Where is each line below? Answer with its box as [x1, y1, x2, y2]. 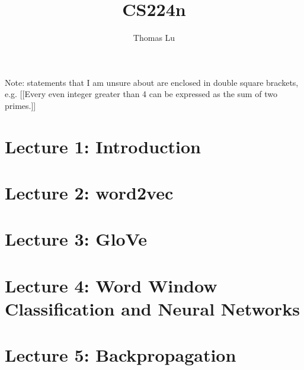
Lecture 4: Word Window [5, 273, 217, 297]
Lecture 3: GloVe [5, 227, 148, 251]
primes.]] [5, 99, 36, 111]
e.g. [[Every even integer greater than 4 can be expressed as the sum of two [5, 88, 277, 100]
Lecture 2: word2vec [5, 181, 174, 205]
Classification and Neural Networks [5, 297, 300, 320]
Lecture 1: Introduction [5, 134, 201, 158]
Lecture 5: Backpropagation [5, 343, 236, 367]
